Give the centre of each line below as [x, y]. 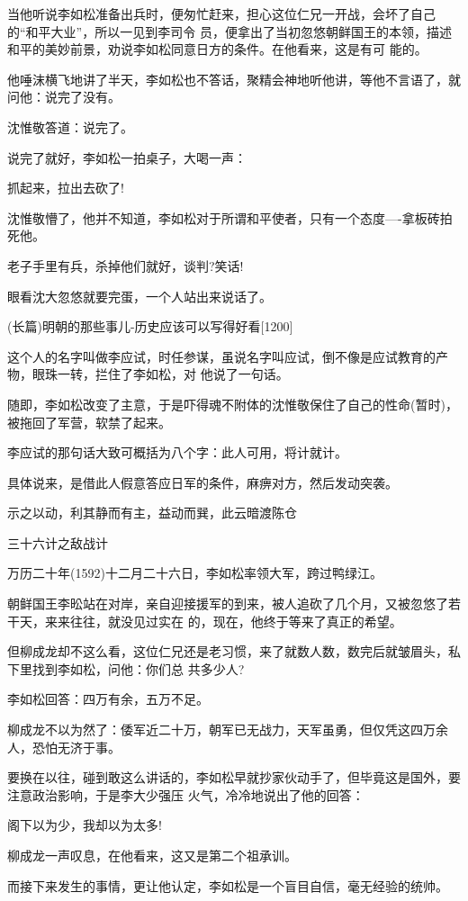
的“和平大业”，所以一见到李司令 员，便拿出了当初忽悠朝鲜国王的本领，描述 [229, 31]
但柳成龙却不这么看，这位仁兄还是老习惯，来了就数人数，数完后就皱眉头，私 [234, 651]
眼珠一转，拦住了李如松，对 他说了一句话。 [160, 374]
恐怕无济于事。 [76, 747]
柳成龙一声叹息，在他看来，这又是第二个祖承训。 [152, 855]
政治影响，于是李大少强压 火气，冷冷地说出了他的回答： [198, 794]
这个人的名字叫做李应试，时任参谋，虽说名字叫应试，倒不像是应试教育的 [221, 356]
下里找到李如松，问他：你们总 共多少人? [126, 668]
